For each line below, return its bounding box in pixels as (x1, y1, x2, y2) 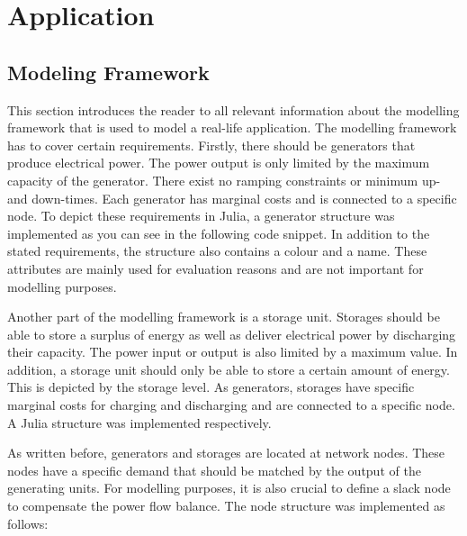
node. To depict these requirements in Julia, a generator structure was (7, 206, 395, 225)
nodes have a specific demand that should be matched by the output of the (7, 460, 421, 479)
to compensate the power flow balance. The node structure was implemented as (7, 496, 445, 515)
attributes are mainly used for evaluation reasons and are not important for (7, 259, 424, 277)
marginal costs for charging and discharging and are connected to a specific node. (7, 395, 455, 414)
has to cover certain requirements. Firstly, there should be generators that (7, 135, 416, 154)
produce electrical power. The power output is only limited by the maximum (7, 153, 430, 172)
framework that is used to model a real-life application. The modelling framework (7, 118, 457, 137)
